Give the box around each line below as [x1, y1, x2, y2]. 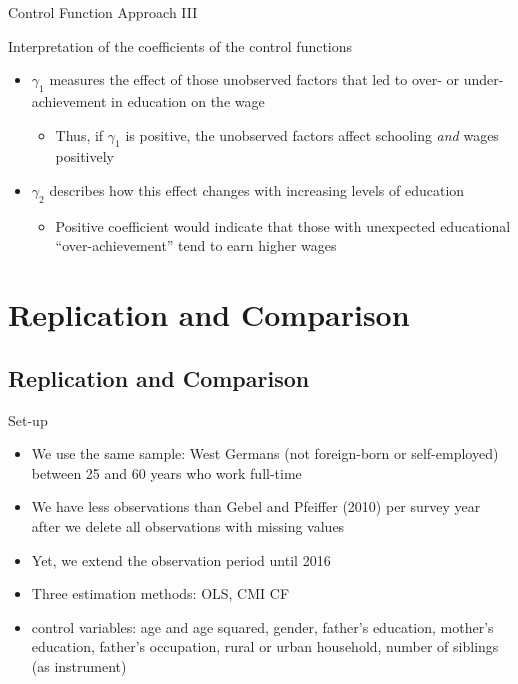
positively [55, 146, 115, 167]
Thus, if [55, 124, 104, 145]
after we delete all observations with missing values [31, 515, 345, 536]
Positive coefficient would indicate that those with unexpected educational [55, 215, 511, 236]
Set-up [8, 409, 48, 430]
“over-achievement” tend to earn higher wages [55, 235, 337, 256]
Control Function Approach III [8, 2, 198, 22]
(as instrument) [31, 655, 127, 676]
